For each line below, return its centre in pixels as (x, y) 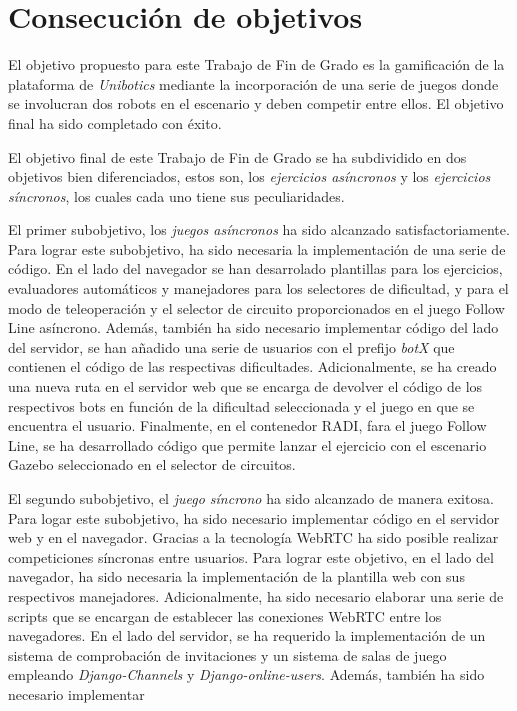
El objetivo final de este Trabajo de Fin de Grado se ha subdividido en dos (237, 156)
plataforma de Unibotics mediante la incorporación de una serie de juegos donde (253, 83)
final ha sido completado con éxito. (115, 122)
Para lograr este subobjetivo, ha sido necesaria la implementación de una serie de (257, 248)
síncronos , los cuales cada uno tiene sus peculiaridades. (176, 195)
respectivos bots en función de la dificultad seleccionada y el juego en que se (241, 405)
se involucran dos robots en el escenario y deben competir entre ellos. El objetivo (256, 103)
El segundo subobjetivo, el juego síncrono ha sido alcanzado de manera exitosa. (251, 498)
